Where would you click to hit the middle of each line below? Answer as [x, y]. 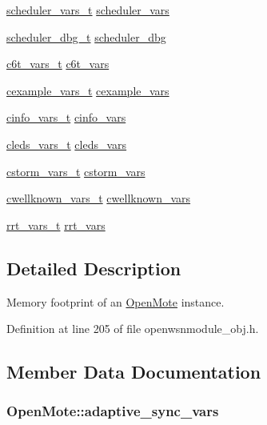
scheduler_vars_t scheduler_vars [88, 10]
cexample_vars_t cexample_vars [88, 90]
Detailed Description [94, 268]
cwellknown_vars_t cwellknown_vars [99, 198]
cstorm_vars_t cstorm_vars [76, 171]
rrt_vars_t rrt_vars [56, 225]
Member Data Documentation [134, 372]
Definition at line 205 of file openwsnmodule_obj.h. [133, 329]
